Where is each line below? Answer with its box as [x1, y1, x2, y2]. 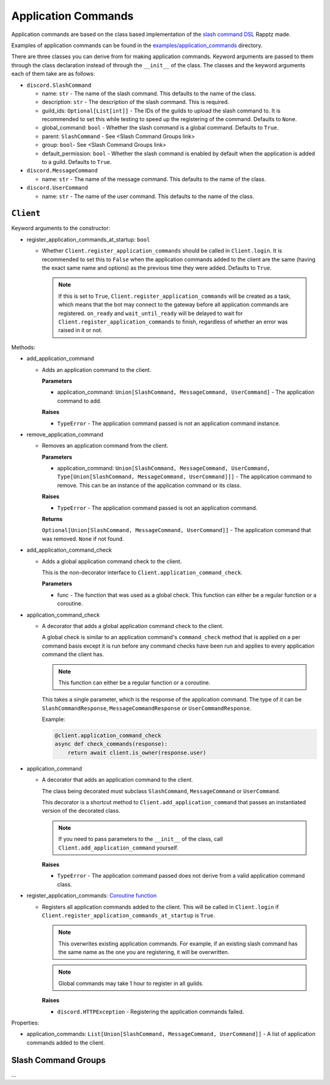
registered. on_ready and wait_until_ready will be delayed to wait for [58, 309, 243, 317]
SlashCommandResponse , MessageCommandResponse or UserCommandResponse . [42, 704, 252, 712]
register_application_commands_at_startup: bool [26, 235, 150, 243]
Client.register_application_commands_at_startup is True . [42, 911, 215, 919]
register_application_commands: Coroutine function [26, 892, 157, 899]
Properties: [11, 1019, 40, 1027]
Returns [42, 516, 63, 523]
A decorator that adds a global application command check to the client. [42, 622, 224, 629]
